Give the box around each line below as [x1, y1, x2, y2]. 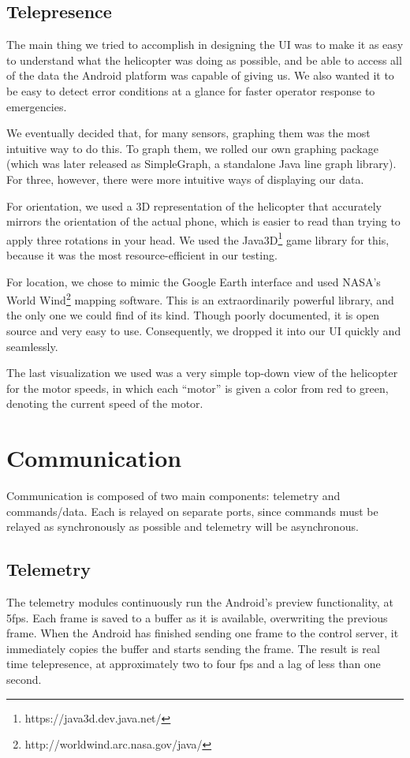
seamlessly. [6, 338, 58, 354]
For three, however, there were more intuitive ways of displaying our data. [6, 170, 364, 187]
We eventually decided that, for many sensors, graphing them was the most [6, 125, 371, 141]
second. [6, 671, 42, 688]
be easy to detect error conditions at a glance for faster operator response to [6, 82, 375, 99]
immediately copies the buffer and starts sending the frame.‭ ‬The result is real [6, 640, 380, 656]
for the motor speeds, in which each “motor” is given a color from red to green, [6, 379, 389, 396]
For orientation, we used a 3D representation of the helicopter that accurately [6, 197, 382, 214]
